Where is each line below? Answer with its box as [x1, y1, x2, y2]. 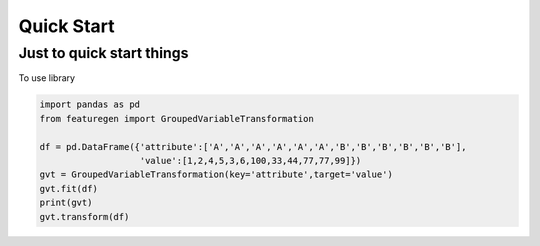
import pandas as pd [39, 99, 140, 110]
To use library [18, 72, 75, 84]
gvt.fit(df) [39, 183, 99, 194]
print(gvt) [39, 197, 93, 209]
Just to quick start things [18, 44, 189, 62]
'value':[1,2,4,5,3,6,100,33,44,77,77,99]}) [139, 155, 362, 166]
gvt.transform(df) [39, 211, 130, 222]
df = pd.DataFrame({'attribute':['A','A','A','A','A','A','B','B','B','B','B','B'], [39, 141, 467, 152]
